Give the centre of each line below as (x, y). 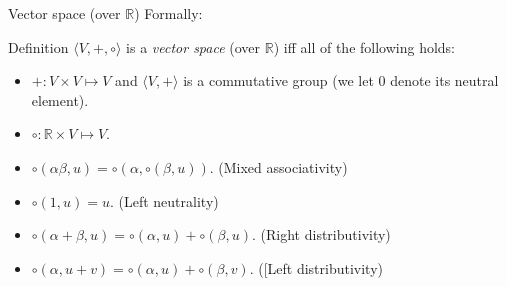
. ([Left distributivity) (316, 267)
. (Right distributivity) (321, 234)
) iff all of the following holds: (364, 46)
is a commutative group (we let (278, 80)
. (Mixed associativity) (278, 166)
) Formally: (168, 13)
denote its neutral (444, 80)
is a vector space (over (193, 46)
